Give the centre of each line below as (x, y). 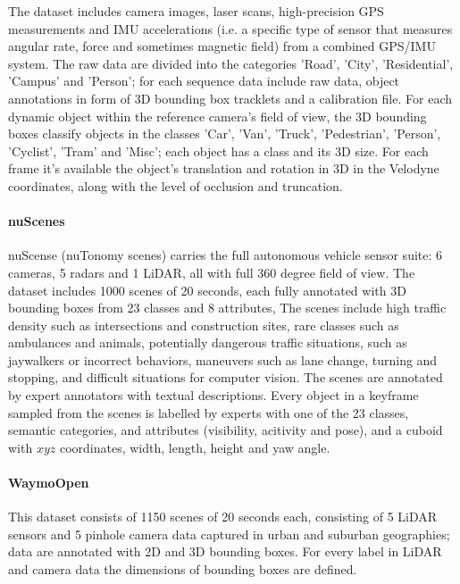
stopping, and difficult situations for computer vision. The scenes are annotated (226, 377)
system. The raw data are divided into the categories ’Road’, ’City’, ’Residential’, (231, 63)
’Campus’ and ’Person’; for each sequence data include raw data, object (204, 81)
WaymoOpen (49, 483)
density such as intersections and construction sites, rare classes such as (204, 325)
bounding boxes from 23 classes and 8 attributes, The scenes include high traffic (227, 308)
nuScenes (37, 221)
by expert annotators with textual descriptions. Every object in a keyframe (213, 395)
